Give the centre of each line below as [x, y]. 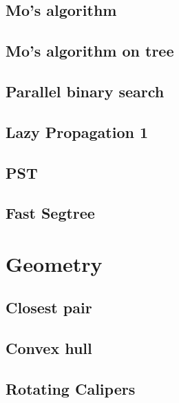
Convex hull [49, 348]
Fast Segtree [50, 213]
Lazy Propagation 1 [77, 131]
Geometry [54, 263]
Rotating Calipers [71, 389]
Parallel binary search [85, 91]
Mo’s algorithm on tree [90, 51]
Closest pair [49, 307]
